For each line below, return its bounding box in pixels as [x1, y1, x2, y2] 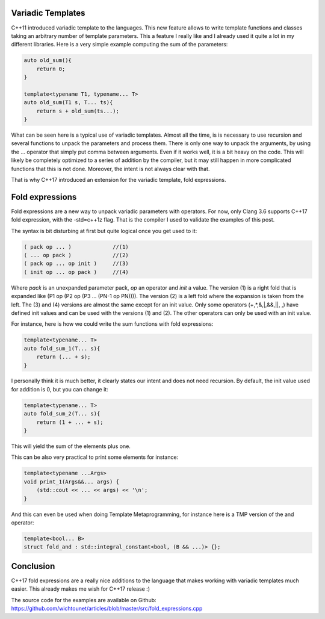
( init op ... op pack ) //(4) [23, 269, 129, 275]
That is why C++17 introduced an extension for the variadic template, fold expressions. [11, 176, 226, 183]
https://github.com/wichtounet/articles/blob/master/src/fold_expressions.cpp [11, 605, 203, 612]
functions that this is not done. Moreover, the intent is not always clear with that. [11, 165, 210, 172]
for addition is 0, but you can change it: [11, 385, 108, 393]
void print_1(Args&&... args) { [23, 478, 120, 485]
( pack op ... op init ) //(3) [23, 260, 129, 267]
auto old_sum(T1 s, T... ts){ [23, 99, 113, 106]
